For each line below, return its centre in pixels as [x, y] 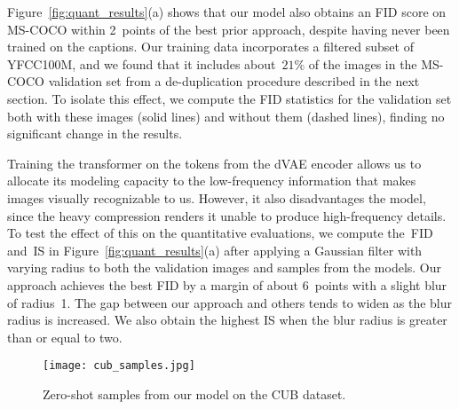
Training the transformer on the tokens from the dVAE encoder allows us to [214, 163]
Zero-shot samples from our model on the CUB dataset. [194, 393]
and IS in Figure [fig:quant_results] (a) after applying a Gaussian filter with [215, 250]
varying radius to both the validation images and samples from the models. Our [225, 267]
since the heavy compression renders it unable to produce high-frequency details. [227, 215]
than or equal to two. [65, 337]
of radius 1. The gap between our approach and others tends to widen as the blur [230, 302]
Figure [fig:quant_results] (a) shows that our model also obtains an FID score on [227, 12]
